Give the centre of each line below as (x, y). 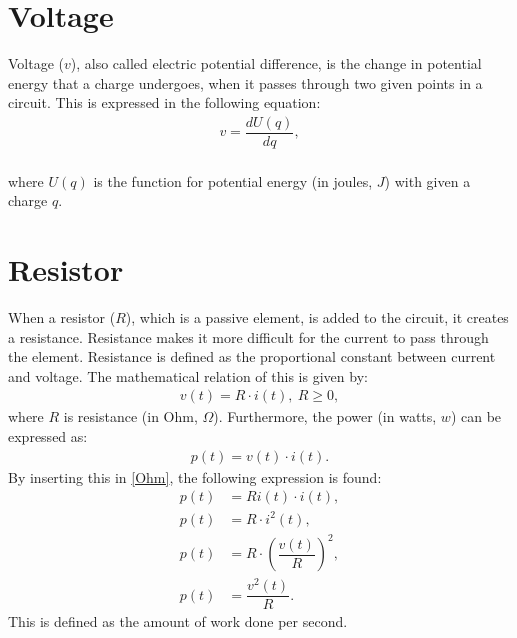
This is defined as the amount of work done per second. (178, 621)
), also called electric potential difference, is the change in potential (276, 63)
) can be (476, 416)
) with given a (427, 180)
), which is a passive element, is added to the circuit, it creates (317, 316)
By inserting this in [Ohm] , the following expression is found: (195, 476)
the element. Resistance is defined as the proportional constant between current (252, 356)
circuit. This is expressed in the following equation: (164, 102)
